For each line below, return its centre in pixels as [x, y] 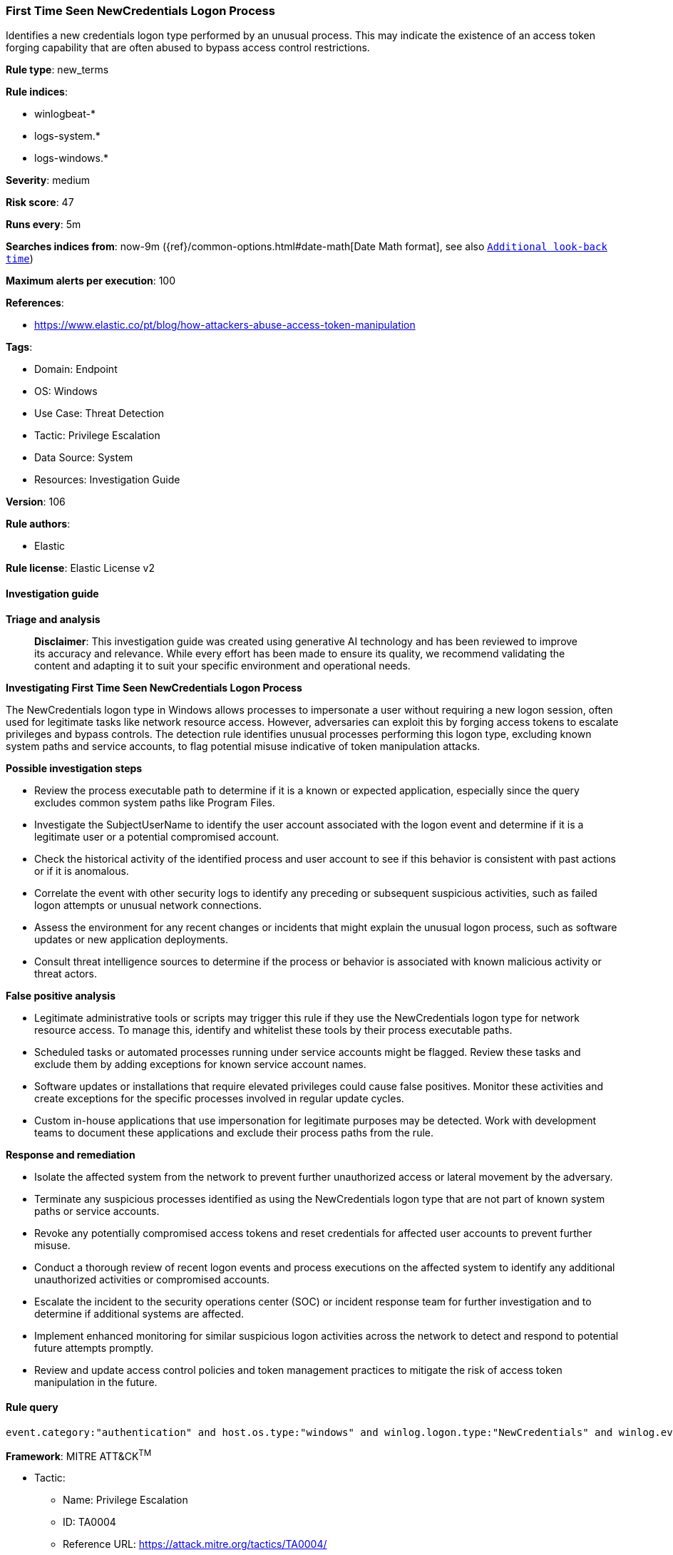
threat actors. [66, 973]
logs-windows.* [71, 158]
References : [35, 303]
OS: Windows [66, 391]
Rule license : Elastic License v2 [80, 568]
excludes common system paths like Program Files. [155, 802]
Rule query [32, 1407]
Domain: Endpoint [76, 369]
